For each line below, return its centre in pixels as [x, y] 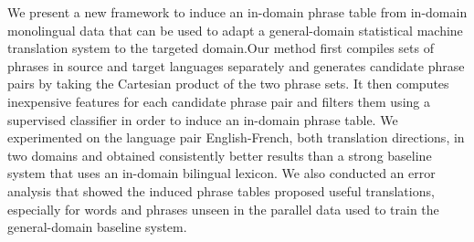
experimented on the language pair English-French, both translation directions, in [236, 137]
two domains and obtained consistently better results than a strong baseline [220, 155]
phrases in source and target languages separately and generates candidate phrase [236, 65]
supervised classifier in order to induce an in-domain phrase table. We [203, 119]
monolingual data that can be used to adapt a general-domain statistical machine [235, 30]
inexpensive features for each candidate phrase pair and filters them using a [219, 101]
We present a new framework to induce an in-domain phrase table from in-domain [237, 12]
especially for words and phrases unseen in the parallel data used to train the [223, 209]
